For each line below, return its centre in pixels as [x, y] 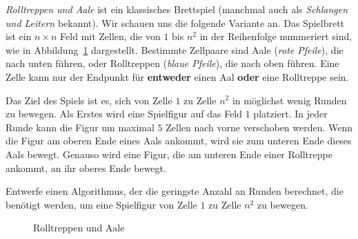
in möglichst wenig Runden [289, 100]
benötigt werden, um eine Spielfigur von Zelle [101, 204]
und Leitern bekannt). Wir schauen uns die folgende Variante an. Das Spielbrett [175, 22]
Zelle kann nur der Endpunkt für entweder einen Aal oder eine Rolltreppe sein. [177, 76]
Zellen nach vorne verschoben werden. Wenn [259, 127]
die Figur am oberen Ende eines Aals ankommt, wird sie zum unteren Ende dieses [179, 141]
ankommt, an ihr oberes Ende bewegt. [86, 168]
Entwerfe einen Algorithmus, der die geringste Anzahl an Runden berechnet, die [175, 191]
